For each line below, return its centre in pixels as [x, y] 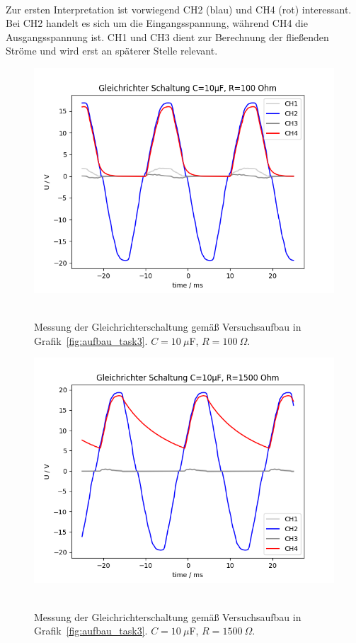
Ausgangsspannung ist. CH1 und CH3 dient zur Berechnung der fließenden [167, 36]
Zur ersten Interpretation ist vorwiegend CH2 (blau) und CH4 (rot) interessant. [179, 9]
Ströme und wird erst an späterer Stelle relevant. [112, 51]
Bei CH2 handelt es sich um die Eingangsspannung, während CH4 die [157, 23]
